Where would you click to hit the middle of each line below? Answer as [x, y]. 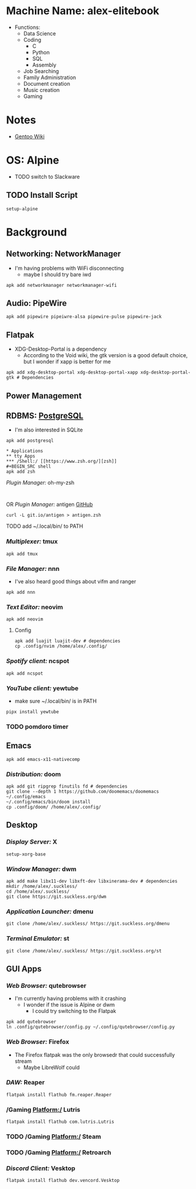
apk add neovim [25, 619]
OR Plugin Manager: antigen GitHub [49, 504]
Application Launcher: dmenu [50, 912]
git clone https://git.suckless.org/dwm [57, 896]
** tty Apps [21, 456]
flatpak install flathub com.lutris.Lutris [60, 1122]
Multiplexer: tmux [32, 541]
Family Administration [50, 77]
